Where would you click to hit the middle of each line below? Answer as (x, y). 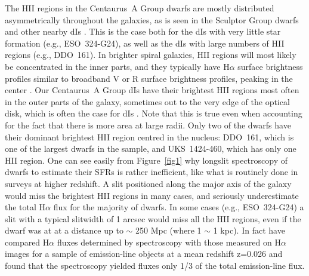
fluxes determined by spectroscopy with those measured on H (169, 242)
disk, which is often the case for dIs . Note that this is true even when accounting (154, 113)
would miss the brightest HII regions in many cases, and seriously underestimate (152, 195)
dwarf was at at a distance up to (64, 230)
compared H (27, 242)
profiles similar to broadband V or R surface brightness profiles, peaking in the (149, 78)
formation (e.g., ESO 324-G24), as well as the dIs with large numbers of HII (145, 43)
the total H (25, 207)
